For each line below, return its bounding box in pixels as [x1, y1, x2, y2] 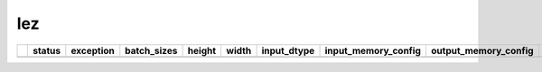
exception [70, 44, 115, 57]
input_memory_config [324, 44, 422, 57]
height [187, 44, 217, 57]
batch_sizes [125, 44, 178, 57]
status [33, 44, 61, 57]
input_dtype [261, 44, 315, 57]
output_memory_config [430, 44, 534, 57]
